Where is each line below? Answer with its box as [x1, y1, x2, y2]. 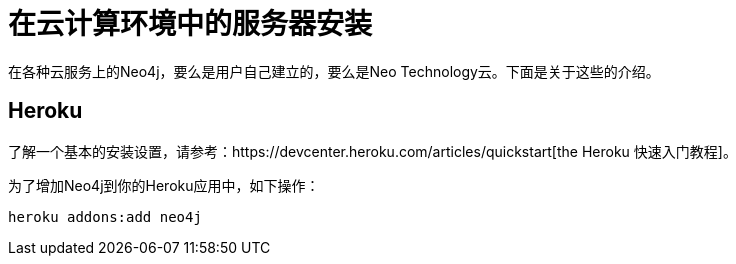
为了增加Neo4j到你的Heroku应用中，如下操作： [8, 176, 320, 194]
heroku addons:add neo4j [8, 208, 202, 225]
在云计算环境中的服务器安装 [8, 7, 373, 41]
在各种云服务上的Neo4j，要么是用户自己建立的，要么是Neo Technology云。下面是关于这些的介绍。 [8, 62, 660, 80]
